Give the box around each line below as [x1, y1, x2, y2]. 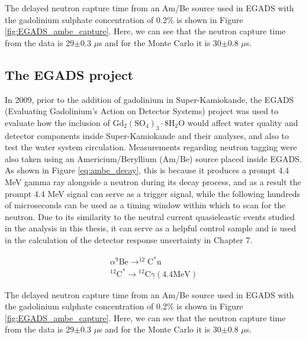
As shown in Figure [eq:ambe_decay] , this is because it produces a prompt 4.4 [5, 164, 289, 176]
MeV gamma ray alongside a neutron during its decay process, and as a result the [5, 175, 301, 188]
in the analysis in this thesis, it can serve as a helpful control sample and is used [5, 222, 296, 234]
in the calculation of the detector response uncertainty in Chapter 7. [5, 233, 253, 246]
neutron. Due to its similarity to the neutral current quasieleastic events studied [5, 210, 295, 222]
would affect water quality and [187, 116, 298, 128]
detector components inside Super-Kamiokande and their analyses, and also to [5, 129, 289, 141]
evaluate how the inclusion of [5, 116, 110, 128]
